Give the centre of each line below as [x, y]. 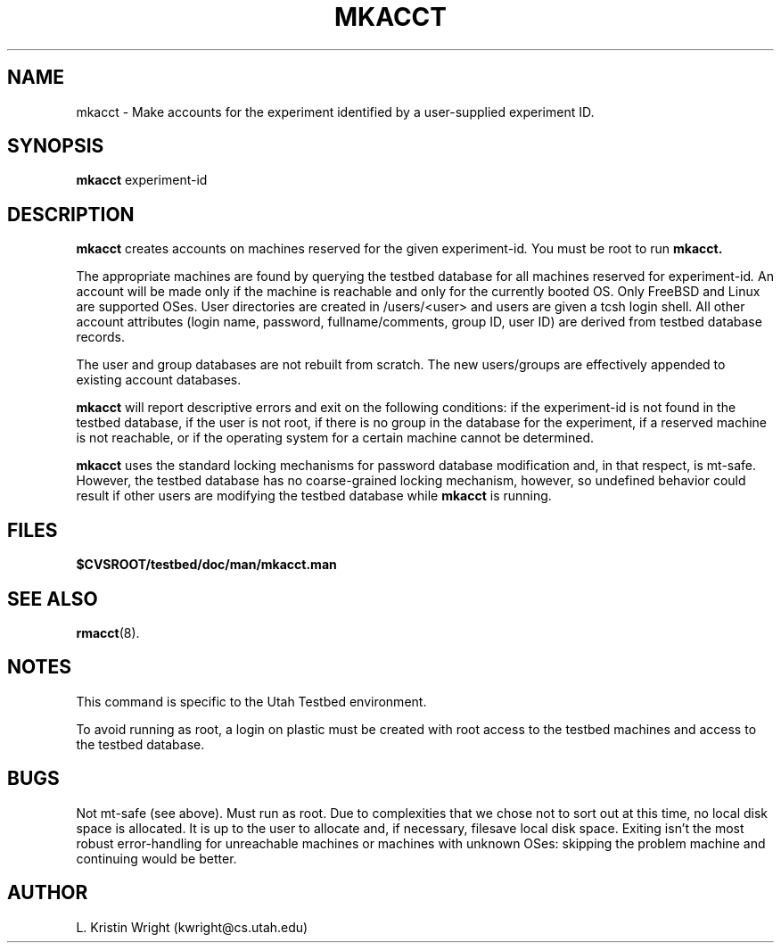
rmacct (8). [108, 632]
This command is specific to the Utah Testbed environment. [251, 701]
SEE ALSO [53, 599]
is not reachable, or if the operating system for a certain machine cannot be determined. [335, 438]
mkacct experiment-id [142, 180]
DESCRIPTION [71, 214]
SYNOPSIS [56, 146]
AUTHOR [48, 893]
